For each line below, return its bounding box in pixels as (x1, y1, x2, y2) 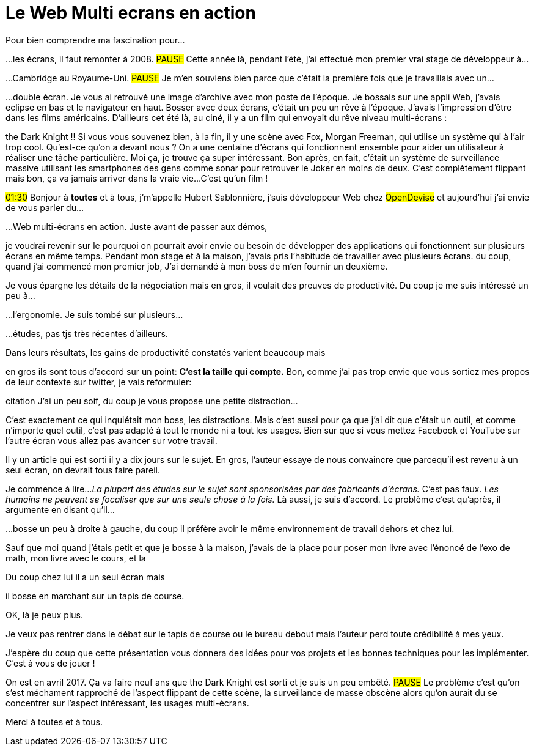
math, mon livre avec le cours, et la (5, 552, 146, 563)
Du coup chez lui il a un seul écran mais (5, 571, 165, 582)
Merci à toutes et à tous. (5, 716, 103, 727)
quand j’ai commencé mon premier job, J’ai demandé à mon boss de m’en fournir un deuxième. (5, 261, 388, 272)
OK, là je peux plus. (5, 609, 84, 620)
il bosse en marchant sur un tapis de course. (5, 590, 185, 601)
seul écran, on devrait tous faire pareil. (5, 464, 161, 475)
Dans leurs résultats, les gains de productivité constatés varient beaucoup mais (5, 347, 326, 358)
